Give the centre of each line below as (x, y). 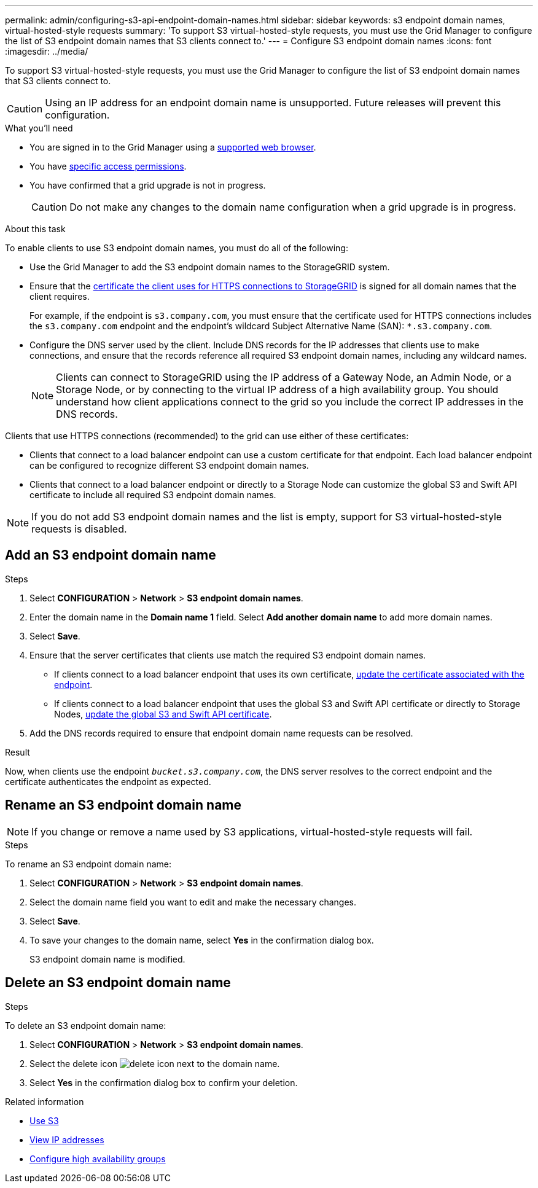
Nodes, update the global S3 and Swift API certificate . (163, 714)
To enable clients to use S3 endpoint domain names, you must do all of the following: (177, 248)
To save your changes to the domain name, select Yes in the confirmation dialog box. (202, 940)
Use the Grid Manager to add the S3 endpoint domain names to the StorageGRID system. (210, 267)
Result (18, 752)
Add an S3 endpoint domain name (111, 555)
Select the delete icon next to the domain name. (155, 1063)
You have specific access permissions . (108, 166)
